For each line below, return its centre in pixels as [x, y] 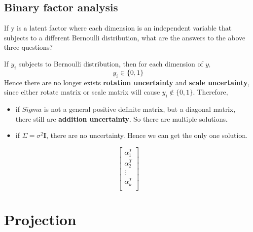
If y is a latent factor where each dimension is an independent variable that [118, 28]
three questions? [28, 47]
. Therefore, [211, 92]
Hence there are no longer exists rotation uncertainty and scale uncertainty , [127, 82]
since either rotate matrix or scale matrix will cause [82, 92]
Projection [40, 219]
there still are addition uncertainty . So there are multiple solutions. [122, 118]
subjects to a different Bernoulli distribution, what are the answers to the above [125, 37]
